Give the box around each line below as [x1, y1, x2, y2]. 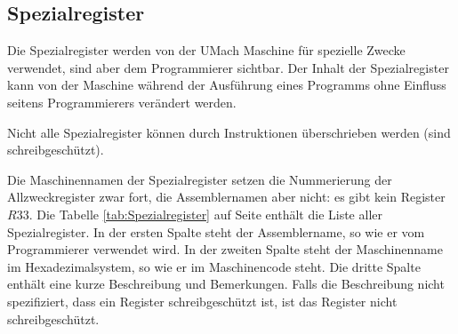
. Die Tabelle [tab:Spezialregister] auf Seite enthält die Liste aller [28, 204, 382, 223]
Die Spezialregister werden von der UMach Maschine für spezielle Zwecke [7, 41, 406, 60]
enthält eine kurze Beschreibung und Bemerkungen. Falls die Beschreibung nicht [7, 274, 445, 293]
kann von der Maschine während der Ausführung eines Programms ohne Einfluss [7, 76, 446, 94]
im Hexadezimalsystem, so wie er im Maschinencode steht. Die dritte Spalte [7, 257, 421, 275]
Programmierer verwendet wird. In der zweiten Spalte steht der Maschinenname [7, 240, 443, 258]
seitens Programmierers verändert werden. [7, 92, 237, 111]
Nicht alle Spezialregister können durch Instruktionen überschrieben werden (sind [7, 123, 451, 141]
